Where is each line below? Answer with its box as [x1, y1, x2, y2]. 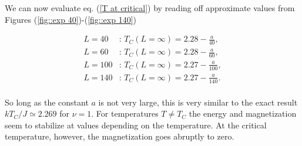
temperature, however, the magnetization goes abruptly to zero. [5, 130, 234, 142]
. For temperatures [91, 107, 159, 120]
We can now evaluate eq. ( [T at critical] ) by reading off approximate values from [5, 2, 295, 13]
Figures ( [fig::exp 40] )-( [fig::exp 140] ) [5, 13, 136, 25]
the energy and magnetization [189, 107, 297, 120]
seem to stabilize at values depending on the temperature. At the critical [5, 118, 267, 131]
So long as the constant [5, 96, 89, 108]
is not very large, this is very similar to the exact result [98, 96, 298, 108]
